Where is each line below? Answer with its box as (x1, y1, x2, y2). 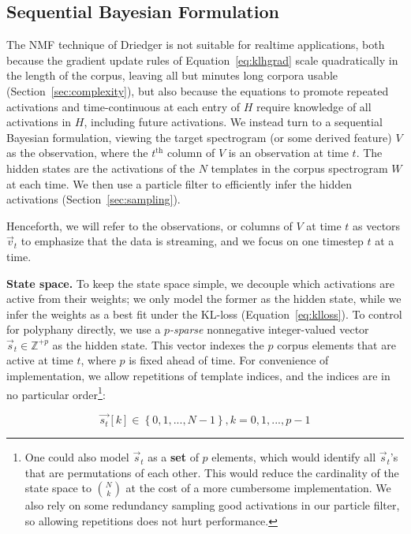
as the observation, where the (6, 144, 148, 161)
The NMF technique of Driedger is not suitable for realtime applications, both (6, 36, 385, 53)
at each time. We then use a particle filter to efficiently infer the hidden (6, 175, 353, 192)
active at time (6, 352, 73, 368)
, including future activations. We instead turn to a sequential (84, 114, 383, 130)
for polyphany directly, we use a (6, 321, 161, 338)
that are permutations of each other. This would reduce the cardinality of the (24, 464, 399, 480)
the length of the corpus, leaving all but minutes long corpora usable (6, 67, 338, 84)
